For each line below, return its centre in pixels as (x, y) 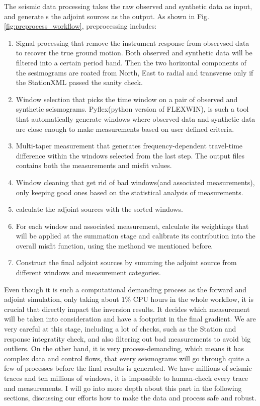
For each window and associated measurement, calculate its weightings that (132, 226)
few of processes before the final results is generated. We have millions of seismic (128, 368)
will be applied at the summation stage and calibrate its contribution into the (136, 236)
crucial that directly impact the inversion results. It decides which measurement (127, 309)
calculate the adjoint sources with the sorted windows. (99, 209)
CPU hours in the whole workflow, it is (193, 299)
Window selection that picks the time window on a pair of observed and (127, 99)
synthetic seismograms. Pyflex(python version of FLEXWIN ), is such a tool (132, 109)
